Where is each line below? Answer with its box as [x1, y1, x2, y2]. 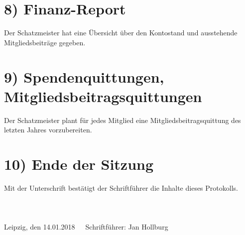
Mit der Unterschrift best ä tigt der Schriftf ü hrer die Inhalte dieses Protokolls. [4, 182, 238, 193]
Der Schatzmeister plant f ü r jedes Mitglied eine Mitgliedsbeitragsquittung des [4, 115, 241, 125]
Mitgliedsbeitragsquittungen [4, 86, 202, 106]
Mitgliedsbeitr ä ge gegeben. [4, 37, 86, 47]
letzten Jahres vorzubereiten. [4, 124, 92, 135]
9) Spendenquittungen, [4, 66, 164, 87]
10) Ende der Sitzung [4, 154, 154, 174]
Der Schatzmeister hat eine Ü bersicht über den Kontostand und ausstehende [4, 27, 238, 38]
